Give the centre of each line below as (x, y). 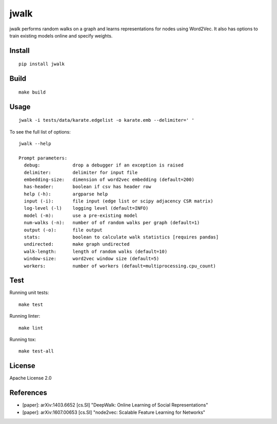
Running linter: (25, 316)
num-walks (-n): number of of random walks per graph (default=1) (112, 223)
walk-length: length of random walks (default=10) (96, 251)
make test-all (36, 351)
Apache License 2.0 (31, 378)
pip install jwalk (42, 64)
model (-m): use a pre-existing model (81, 215)
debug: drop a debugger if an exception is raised (104, 165)
